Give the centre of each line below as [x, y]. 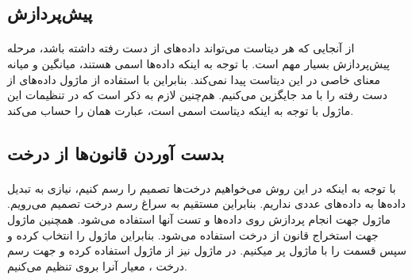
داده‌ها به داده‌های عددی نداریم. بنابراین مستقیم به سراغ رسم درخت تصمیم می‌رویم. [206, 203]
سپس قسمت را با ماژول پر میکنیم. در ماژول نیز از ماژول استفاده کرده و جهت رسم [207, 250]
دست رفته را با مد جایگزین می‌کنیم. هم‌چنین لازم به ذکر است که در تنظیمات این [198, 95]
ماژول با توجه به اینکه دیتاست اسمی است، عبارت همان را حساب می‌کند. [181, 110]
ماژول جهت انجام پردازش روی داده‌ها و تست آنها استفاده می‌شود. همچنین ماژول [199, 219]
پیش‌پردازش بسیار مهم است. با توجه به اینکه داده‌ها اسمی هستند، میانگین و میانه [199, 63]
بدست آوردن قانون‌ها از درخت [116, 153]
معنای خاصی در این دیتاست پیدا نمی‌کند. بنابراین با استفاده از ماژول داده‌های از [194, 79]
